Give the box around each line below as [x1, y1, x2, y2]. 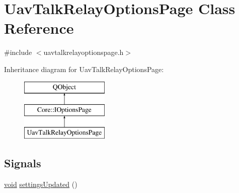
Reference [4, 18, 74, 38]
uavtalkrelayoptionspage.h [43, 47, 124, 57]
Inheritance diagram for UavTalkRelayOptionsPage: [4, 63, 164, 74]
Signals [4, 155, 41, 170]
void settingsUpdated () [4, 178, 77, 189]
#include [4, 47, 32, 57]
